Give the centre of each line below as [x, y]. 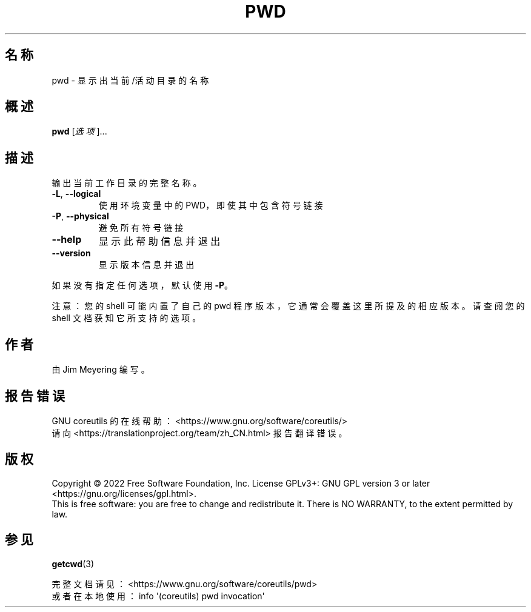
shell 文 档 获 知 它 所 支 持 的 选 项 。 [126, 318]
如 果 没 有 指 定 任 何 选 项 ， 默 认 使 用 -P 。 [142, 285]
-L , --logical [76, 194]
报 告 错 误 [35, 396]
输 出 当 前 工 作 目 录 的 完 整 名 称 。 [127, 183]
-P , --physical [80, 216]
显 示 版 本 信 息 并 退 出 [146, 265]
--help [67, 240]
